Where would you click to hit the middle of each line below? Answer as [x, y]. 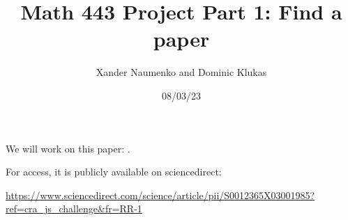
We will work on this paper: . [68, 148]
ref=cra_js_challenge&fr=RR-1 [74, 209]
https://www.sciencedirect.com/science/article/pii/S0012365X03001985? [160, 195]
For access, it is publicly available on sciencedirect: [114, 172]
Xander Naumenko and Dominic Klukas [181, 72]
